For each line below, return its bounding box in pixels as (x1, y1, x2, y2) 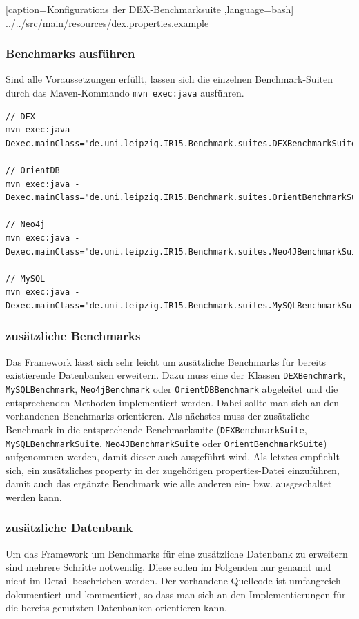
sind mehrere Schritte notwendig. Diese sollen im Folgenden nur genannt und (6, 560, 331, 574)
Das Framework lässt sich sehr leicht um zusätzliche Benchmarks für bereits (6, 354, 327, 369)
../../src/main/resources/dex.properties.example (6, 15, 209, 30)
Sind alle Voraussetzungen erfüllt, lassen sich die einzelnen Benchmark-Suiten (6, 72, 333, 86)
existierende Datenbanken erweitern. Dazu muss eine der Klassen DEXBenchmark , (6, 368, 346, 382)
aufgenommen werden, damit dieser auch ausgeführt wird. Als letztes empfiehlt (6, 449, 340, 464)
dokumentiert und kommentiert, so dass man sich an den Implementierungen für (6, 587, 346, 601)
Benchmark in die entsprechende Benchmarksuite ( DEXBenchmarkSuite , (6, 422, 307, 436)
